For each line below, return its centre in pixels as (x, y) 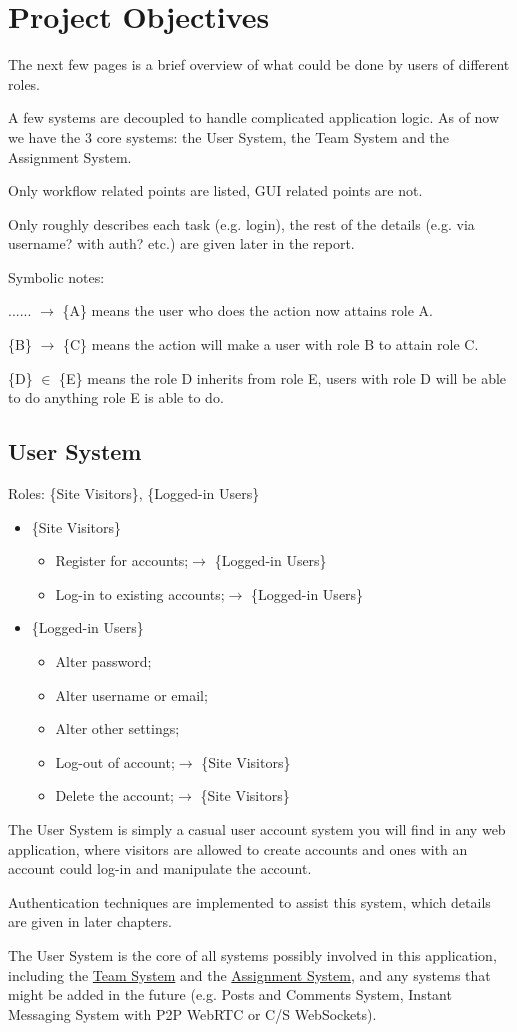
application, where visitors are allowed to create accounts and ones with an (238, 848)
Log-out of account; (115, 761)
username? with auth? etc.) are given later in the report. (181, 243)
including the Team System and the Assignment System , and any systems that (249, 974)
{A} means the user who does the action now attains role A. (247, 310)
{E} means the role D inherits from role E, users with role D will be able (283, 377)
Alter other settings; (117, 728)
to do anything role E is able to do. (116, 397)
